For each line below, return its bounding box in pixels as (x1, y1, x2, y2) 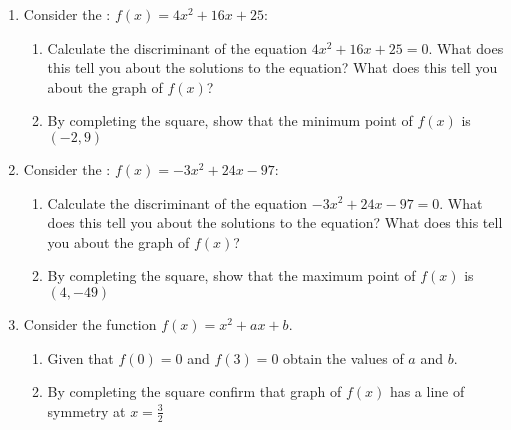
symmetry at (47, 400, 126, 421)
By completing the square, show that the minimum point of (47, 110, 413, 131)
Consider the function (23, 313, 157, 334)
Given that (47, 347, 114, 368)
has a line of (389, 381, 465, 402)
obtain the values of (283, 347, 404, 368)
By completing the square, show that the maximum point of (47, 265, 416, 286)
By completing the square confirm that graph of (47, 381, 342, 402)
